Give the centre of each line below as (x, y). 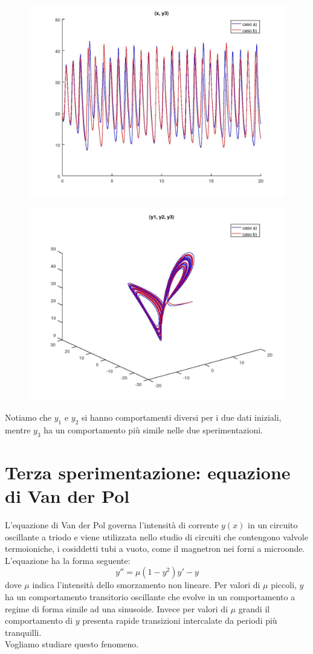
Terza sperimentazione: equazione (148, 472)
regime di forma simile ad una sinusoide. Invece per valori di (117, 608)
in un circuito (273, 525)
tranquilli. (23, 632)
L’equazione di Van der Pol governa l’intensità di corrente (112, 525)
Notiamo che (28, 417)
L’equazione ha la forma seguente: (68, 560)
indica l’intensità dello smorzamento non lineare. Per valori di (146, 585)
